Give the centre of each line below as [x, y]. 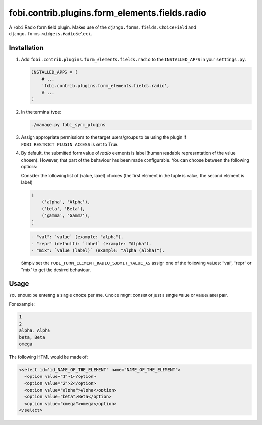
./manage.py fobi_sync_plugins [69, 125]
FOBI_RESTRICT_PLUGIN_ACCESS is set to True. [70, 144]
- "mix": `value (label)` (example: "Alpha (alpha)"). [98, 250]
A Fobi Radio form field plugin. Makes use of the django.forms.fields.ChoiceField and [102, 27]
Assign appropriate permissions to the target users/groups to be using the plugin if [104, 137]
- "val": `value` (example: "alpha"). [77, 237]
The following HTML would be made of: [49, 357]
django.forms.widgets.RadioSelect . [50, 33]
